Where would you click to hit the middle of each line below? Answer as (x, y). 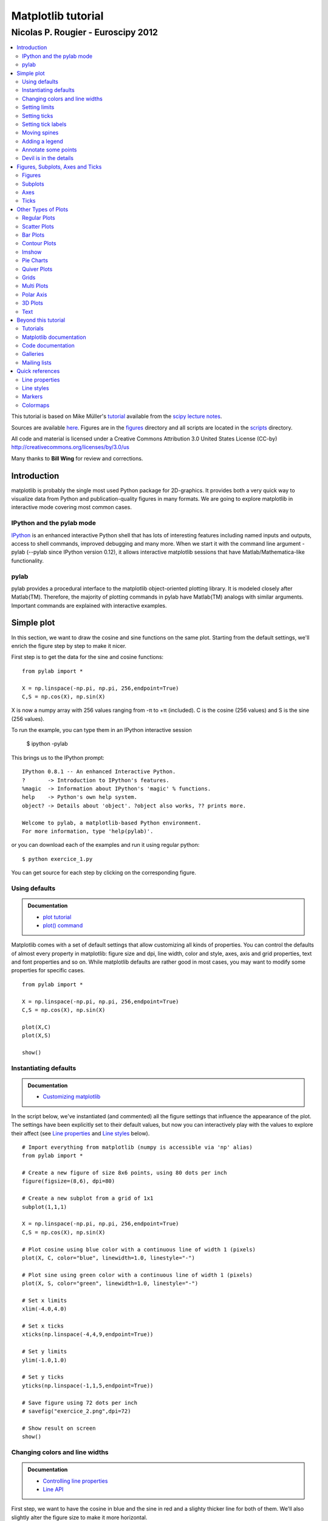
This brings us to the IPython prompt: (58, 757)
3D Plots (33, 303)
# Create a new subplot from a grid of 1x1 (88, 1198)
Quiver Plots (37, 269)
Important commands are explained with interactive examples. (89, 605)
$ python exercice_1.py (57, 859)
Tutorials (33, 329)
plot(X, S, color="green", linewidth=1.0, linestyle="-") (110, 1283)
